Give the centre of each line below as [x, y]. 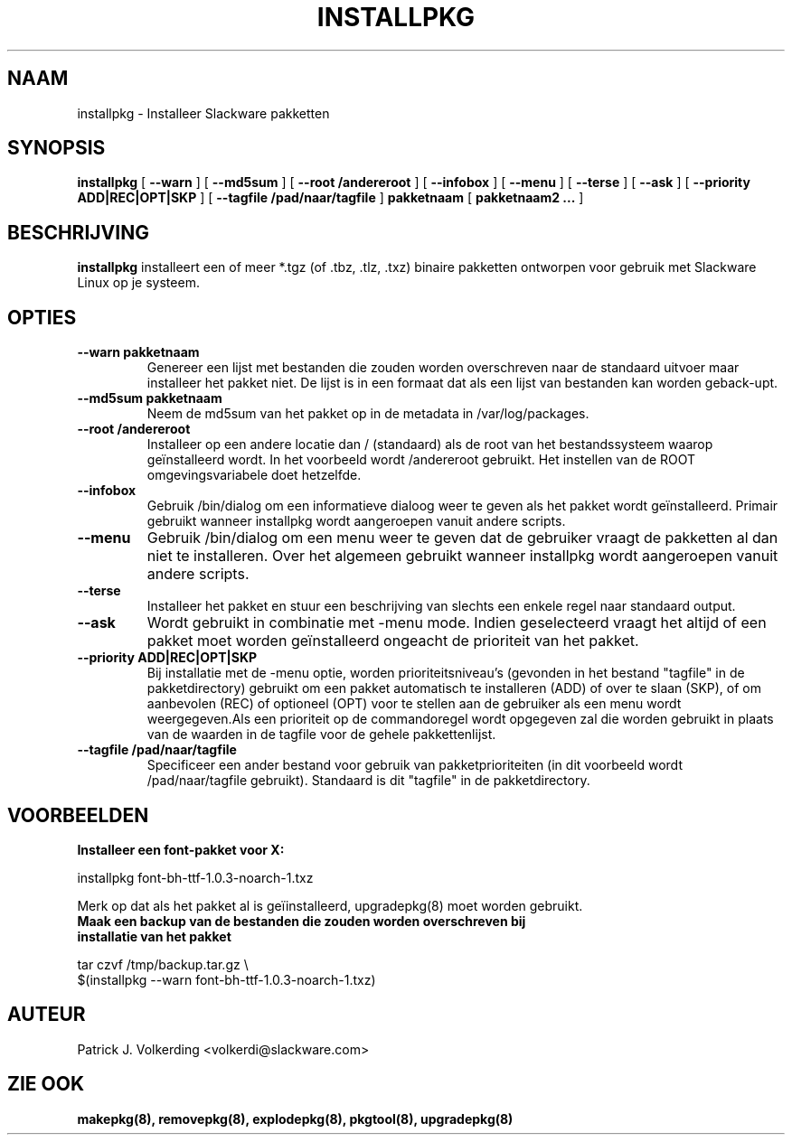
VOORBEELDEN [78, 815]
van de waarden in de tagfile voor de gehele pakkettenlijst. [321, 735]
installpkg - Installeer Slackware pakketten [203, 113]
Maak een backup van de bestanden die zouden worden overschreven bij [302, 921]
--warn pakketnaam [138, 352]
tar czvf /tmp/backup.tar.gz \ [163, 964]
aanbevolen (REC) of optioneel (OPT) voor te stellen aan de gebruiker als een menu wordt [414, 704]
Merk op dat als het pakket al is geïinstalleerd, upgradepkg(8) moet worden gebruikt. [330, 905]
